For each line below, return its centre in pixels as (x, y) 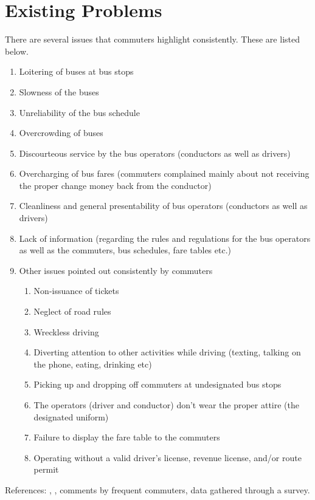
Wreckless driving (66, 331)
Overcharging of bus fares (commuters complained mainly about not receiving (164, 173)
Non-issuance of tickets (76, 291)
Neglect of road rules (72, 311)
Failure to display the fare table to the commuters (127, 437)
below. (17, 51)
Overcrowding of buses (61, 133)
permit (46, 469)
